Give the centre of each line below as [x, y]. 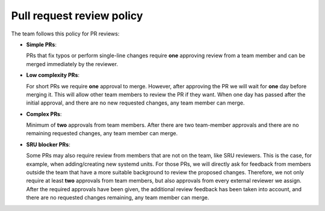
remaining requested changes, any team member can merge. [102, 133]
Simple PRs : [42, 44]
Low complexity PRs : [53, 75]
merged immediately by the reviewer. [72, 64]
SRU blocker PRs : [48, 144]
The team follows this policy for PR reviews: [65, 34]
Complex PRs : [44, 114]
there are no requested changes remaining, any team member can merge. [118, 198]
